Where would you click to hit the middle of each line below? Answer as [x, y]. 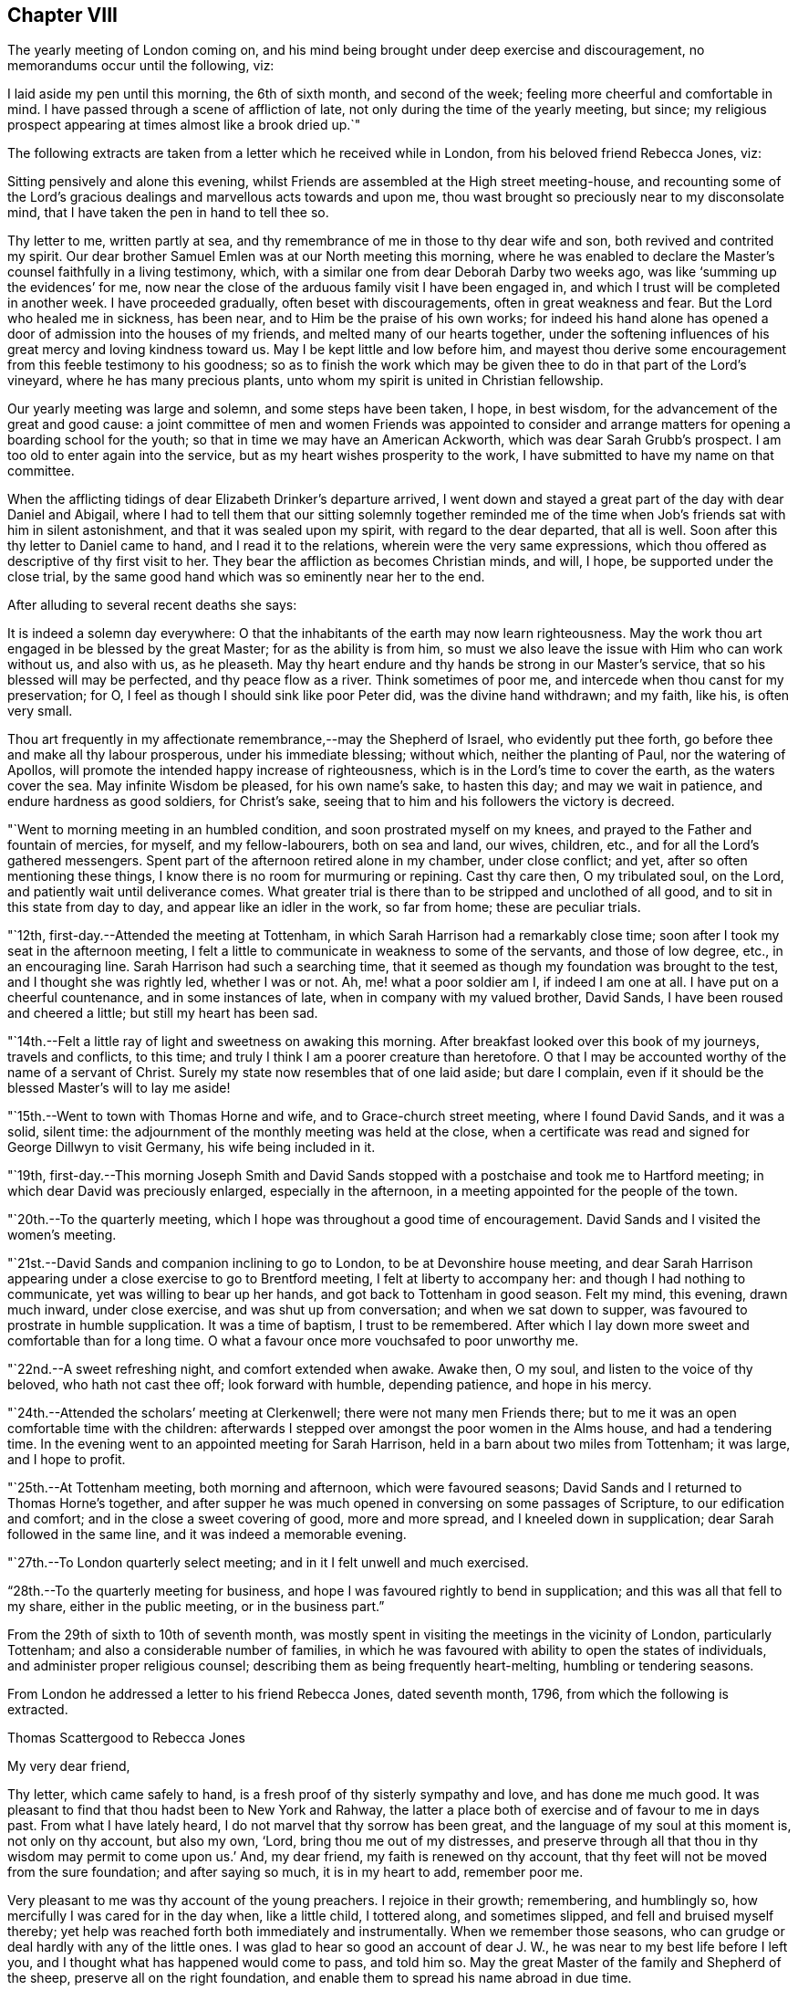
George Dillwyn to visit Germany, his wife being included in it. [192, 1147]
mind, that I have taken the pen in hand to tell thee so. [168, 213]
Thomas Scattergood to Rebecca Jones [126, 1738]
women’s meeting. [62, 1235]
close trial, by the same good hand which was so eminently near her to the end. [246, 577]
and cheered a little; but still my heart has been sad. [163, 1013]
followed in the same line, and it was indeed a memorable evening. [207, 1534]
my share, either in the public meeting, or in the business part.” [196, 1607]
